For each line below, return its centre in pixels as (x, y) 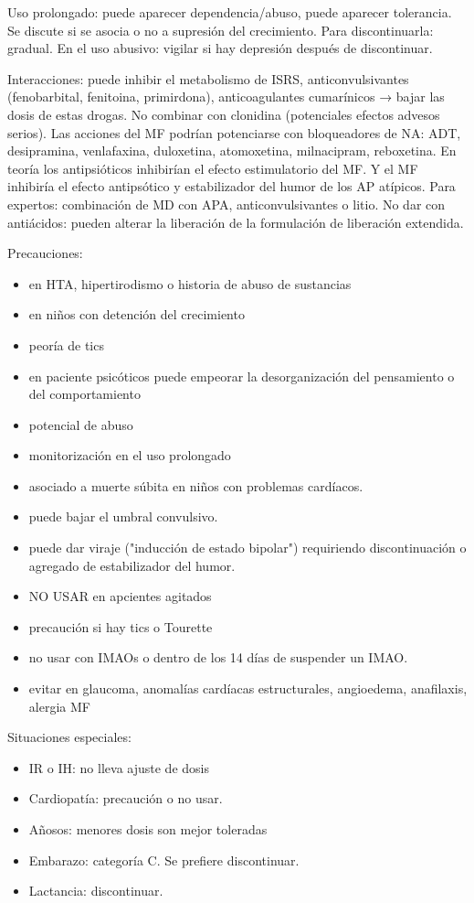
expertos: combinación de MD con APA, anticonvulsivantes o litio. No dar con (226, 204)
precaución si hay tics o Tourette (121, 626)
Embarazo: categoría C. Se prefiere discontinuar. (164, 860)
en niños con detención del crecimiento (137, 314)
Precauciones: (45, 253)
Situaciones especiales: (69, 737)
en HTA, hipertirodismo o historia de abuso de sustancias (190, 283)
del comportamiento (84, 394)
